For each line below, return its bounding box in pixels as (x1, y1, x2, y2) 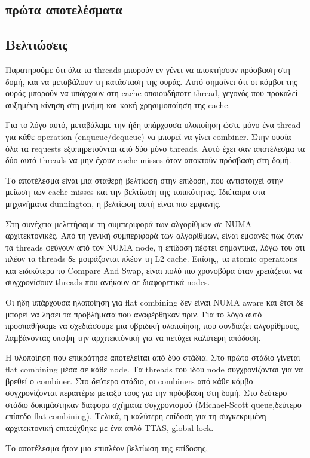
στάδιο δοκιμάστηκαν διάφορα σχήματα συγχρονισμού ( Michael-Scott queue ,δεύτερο (5, 398, 302, 410)
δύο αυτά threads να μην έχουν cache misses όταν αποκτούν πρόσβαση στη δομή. (5, 154, 291, 166)
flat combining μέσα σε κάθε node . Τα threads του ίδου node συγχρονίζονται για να (5, 363, 303, 375)
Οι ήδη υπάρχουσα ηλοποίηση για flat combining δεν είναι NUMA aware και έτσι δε (5, 296, 304, 309)
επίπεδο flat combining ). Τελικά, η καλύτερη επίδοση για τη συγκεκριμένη (5, 410, 266, 422)
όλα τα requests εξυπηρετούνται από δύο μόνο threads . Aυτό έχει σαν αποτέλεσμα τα (5, 142, 305, 154)
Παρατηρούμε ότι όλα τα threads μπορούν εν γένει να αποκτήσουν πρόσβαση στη (5, 63, 290, 75)
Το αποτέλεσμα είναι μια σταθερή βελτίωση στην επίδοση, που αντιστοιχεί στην (5, 173, 283, 186)
